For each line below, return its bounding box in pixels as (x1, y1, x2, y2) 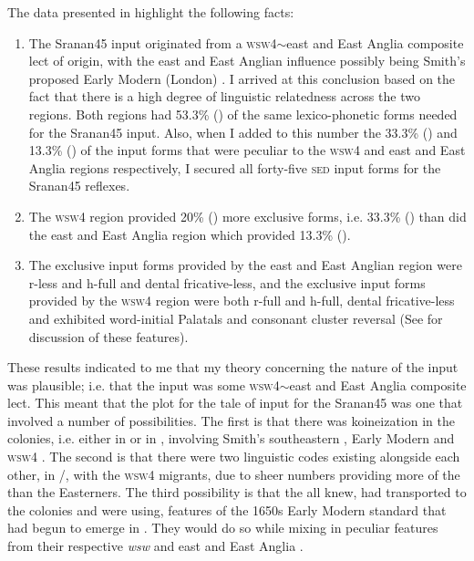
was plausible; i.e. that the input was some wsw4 (7, 375, 280, 394)
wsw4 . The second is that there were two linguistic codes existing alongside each (7, 447, 460, 466)
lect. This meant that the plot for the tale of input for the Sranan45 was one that (7, 393, 463, 412)
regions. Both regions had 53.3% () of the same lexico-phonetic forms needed (28, 104, 458, 123)
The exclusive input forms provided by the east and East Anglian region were (28, 255, 462, 275)
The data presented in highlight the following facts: (7, 3, 294, 21)
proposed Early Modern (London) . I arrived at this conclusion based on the (28, 68, 456, 88)
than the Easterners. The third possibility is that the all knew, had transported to (7, 483, 467, 502)
